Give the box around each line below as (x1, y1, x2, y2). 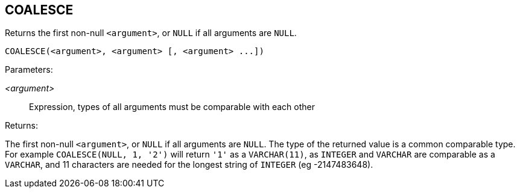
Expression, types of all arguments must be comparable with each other (29, 102, 315, 112)
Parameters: (5, 64, 53, 75)
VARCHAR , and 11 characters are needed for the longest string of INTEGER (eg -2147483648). (5, 159, 373, 170)
